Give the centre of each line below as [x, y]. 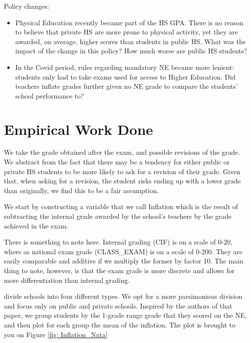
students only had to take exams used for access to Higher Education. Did [125, 76]
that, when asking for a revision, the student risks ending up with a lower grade [122, 181]
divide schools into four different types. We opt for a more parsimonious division [123, 296]
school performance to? [50, 95]
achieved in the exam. [36, 225]
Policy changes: [27, 6]
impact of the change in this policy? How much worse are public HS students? [131, 51]
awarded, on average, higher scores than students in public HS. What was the [131, 41]
